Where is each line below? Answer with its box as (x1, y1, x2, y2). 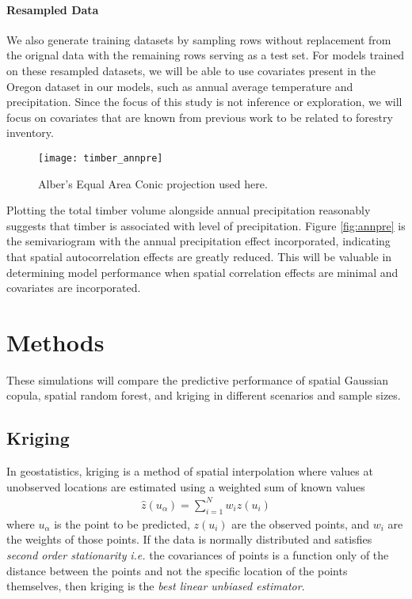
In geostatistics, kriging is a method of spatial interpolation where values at (6, 463, 373, 480)
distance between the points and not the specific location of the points (6, 562, 348, 578)
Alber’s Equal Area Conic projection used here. (38, 175, 268, 191)
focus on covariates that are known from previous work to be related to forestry (6, 108, 393, 125)
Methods (6, 325, 105, 358)
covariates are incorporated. (6, 279, 141, 296)
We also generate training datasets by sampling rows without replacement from (6, 31, 391, 47)
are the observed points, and (231, 515, 370, 532)
